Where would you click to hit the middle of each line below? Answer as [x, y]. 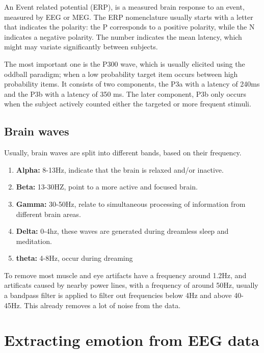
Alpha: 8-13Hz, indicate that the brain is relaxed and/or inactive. [120, 169]
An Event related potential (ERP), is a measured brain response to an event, [124, 7]
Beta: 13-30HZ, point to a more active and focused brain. [107, 187]
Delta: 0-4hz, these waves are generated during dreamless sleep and [122, 231]
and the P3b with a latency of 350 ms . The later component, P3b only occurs [125, 93]
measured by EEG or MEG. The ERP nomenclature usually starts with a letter [129, 17]
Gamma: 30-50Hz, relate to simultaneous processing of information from [131, 203]
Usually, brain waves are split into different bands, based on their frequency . [123, 153]
